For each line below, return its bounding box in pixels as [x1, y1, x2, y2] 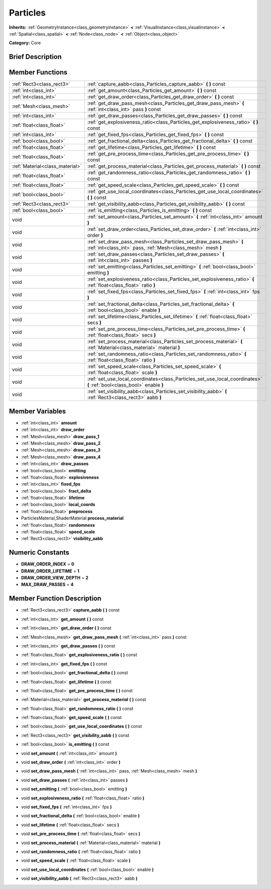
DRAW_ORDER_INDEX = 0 [21, 561, 75, 567]
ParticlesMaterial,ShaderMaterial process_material [21, 515, 124, 521]
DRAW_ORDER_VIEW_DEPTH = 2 [21, 575, 88, 581]
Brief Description [9, 53, 62, 61]
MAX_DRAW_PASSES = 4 [21, 582, 74, 588]
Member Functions [9, 68, 68, 76]
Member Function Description [9, 594, 102, 603]
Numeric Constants [9, 548, 70, 557]
